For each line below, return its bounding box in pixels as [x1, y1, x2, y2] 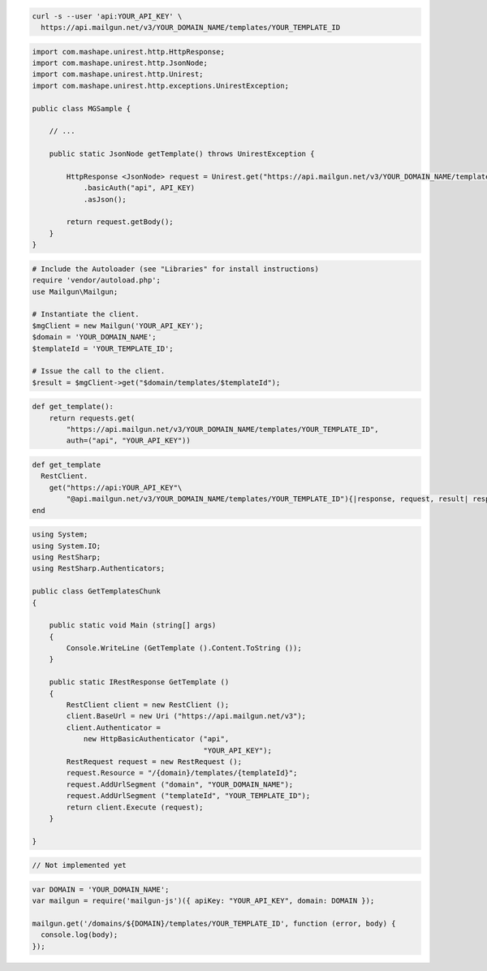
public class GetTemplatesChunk [32, 587, 162, 596]
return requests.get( [49, 413, 136, 422]
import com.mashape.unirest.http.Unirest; [32, 70, 204, 79]
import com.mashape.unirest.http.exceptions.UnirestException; [32, 81, 290, 90]
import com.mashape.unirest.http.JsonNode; [32, 58, 209, 67]
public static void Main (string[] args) [49, 621, 217, 630]
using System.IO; [32, 541, 101, 550]
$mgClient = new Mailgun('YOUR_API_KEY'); [32, 321, 204, 330]
